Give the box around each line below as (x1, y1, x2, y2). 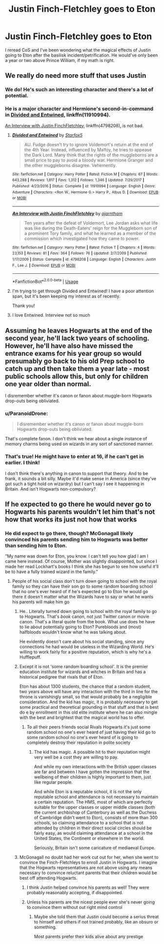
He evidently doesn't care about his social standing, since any (19, 638, 144, 645)
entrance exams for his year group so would (5, 349, 142, 357)
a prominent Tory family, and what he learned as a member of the (24, 230, 156, 236)
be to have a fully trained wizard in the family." (5, 569, 99, 575)
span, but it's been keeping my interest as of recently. (12, 293, 121, 299)
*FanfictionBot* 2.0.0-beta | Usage (12, 278, 79, 285)
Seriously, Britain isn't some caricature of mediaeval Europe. (34, 845, 156, 851)
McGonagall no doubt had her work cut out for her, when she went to (19, 854, 159, 860)
